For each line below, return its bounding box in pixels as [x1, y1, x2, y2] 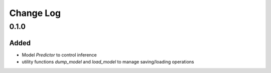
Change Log [9, 7, 61, 18]
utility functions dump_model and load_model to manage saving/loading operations [22, 59, 194, 65]
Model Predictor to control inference [22, 51, 97, 57]
